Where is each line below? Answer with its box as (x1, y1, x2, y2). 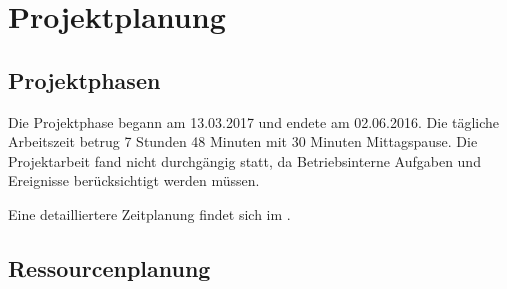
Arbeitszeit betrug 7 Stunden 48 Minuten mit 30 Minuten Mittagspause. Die (8, 131, 478, 152)
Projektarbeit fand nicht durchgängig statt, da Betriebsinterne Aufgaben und (8, 150, 481, 171)
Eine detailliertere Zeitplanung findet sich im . (8, 203, 291, 224)
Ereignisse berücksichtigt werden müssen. (8, 170, 260, 191)
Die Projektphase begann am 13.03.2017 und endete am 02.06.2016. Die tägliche (8, 111, 500, 132)
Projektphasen (8, 64, 161, 95)
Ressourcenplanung (8, 252, 211, 283)
